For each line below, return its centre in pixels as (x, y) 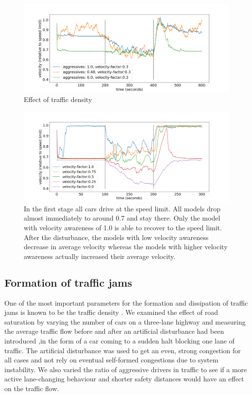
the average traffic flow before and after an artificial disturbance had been (114, 331)
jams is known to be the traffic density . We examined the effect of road (111, 312)
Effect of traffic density (58, 99)
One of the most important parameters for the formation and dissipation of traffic (126, 302)
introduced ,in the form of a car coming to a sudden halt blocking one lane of (119, 341)
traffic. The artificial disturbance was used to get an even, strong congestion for (123, 350)
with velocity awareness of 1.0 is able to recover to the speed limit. (123, 228)
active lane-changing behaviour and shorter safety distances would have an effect (124, 379)
